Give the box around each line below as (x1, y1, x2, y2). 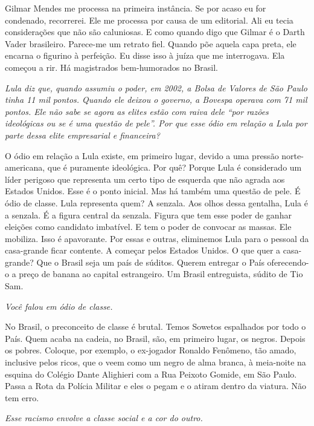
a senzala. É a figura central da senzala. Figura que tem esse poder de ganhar (5, 208, 292, 221)
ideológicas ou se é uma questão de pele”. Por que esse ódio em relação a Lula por (5, 117, 307, 129)
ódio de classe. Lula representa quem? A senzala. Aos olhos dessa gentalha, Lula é (5, 196, 308, 209)
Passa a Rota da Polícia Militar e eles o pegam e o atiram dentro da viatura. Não (5, 379, 307, 392)
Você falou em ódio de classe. (5, 300, 113, 312)
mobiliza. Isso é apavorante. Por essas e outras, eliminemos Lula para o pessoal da (5, 232, 309, 244)
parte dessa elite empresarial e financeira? (5, 128, 160, 141)
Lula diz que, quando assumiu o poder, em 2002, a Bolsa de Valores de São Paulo (5, 81, 307, 94)
